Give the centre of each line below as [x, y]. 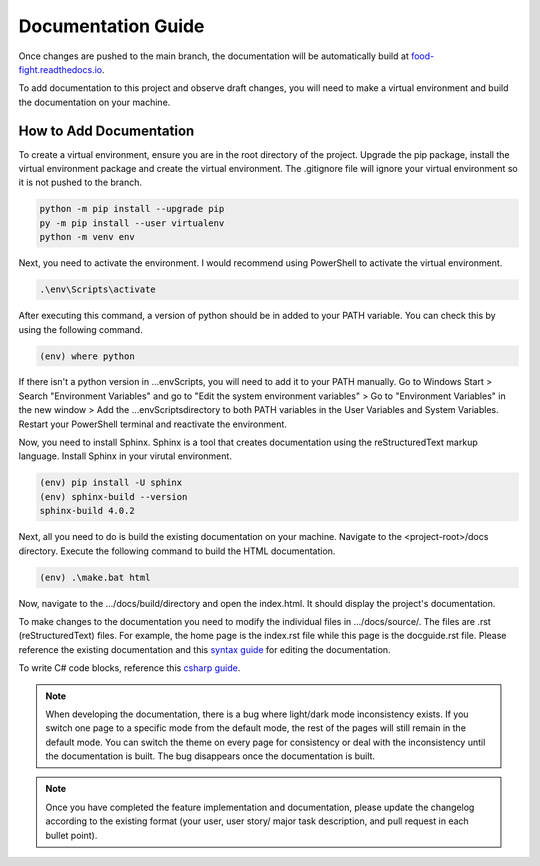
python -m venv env [87, 237]
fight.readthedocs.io [60, 69]
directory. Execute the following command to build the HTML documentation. [177, 551]
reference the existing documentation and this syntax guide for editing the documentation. [204, 649]
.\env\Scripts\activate [98, 289]
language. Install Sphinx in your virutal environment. [125, 456]
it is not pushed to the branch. [80, 182]
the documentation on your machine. [94, 102]
